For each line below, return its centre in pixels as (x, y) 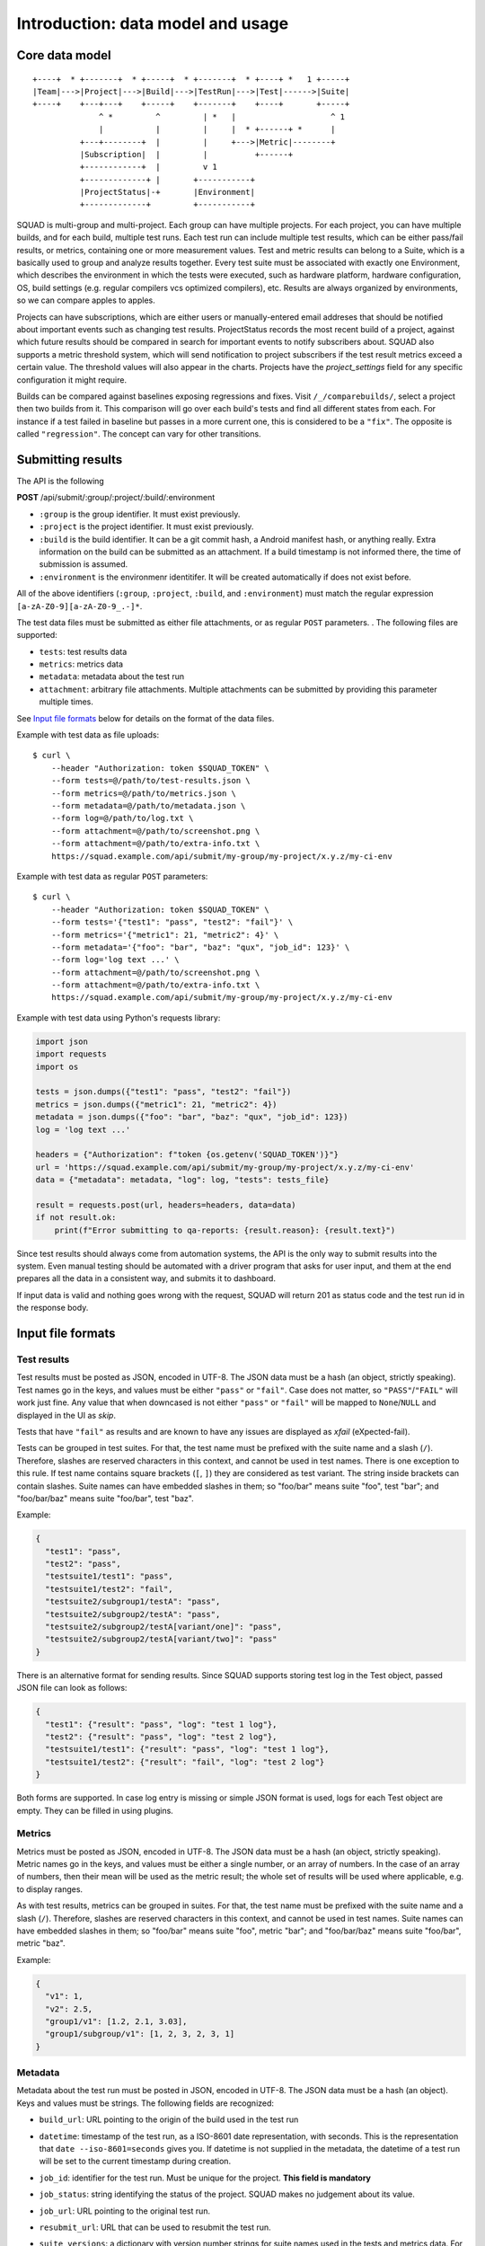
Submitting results (70, 460)
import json (62, 1041)
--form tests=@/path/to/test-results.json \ (150, 781)
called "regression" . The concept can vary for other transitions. (139, 434)
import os (57, 1066)
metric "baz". (41, 1943)
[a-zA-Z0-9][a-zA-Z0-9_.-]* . (79, 606)
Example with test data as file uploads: (88, 735)
